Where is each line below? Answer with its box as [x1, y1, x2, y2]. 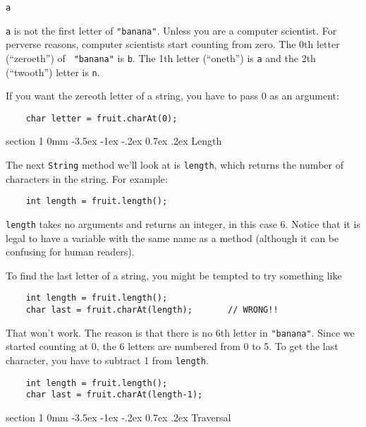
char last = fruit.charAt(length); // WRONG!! [25, 305, 279, 315]
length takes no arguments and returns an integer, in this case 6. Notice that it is [6, 216, 360, 231]
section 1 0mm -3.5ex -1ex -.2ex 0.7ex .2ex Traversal [6, 409, 231, 424]
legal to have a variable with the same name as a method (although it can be [6, 230, 339, 245]
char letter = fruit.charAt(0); [25, 113, 178, 124]
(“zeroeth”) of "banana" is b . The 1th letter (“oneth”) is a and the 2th [6, 50, 316, 65]
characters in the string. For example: [6, 171, 168, 186]
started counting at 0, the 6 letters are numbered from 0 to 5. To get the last [6, 339, 338, 354]
